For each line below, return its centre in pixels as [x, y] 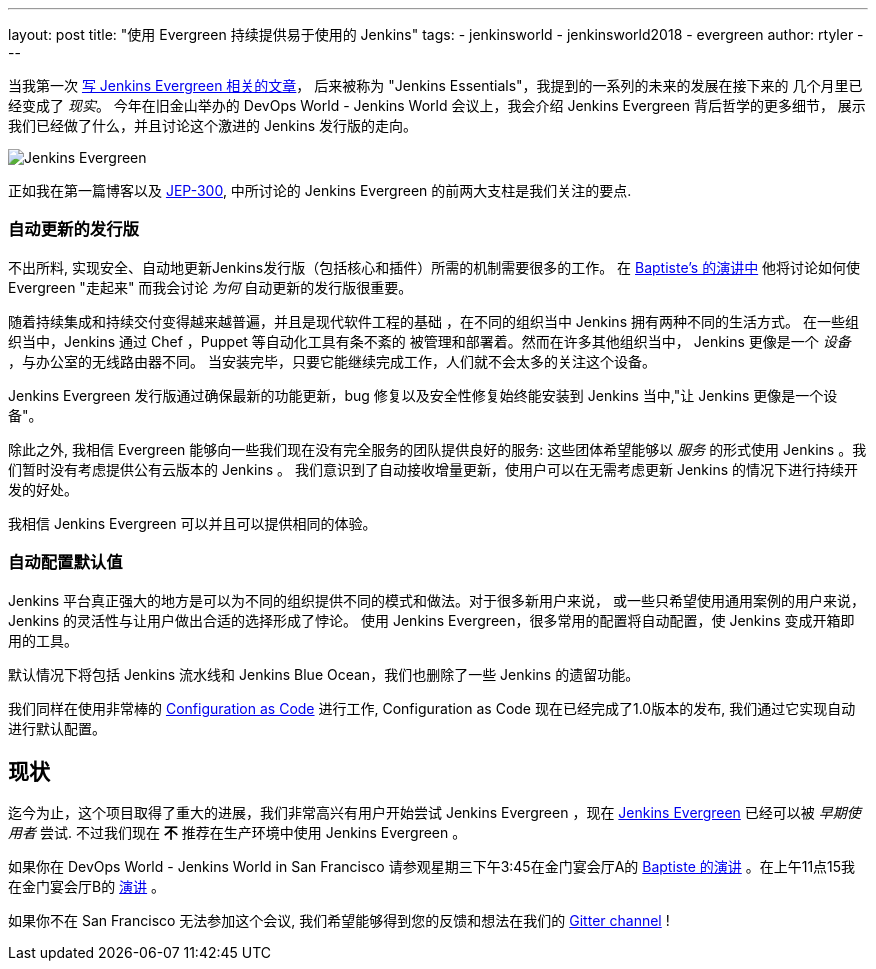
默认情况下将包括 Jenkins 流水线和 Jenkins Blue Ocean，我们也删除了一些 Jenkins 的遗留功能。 [324, 674]
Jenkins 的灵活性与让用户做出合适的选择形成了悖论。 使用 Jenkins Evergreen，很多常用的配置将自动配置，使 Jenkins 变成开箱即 [431, 620]
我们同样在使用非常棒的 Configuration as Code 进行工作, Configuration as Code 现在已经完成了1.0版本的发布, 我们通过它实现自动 [432, 708]
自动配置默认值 [65, 562]
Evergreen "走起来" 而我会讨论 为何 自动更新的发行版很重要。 [210, 287]
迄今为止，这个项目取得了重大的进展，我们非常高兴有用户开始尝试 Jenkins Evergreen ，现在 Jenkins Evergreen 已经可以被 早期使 [434, 813]
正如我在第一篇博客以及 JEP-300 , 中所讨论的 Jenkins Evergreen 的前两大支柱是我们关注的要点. [320, 190]
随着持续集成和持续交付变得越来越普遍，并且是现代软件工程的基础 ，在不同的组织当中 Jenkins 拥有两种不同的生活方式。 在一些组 [433, 321]
